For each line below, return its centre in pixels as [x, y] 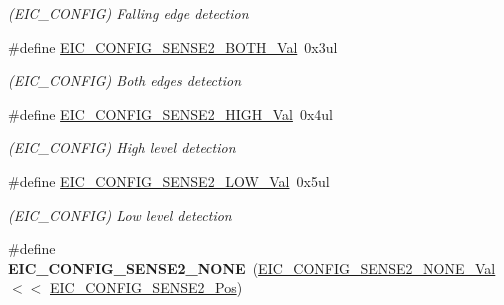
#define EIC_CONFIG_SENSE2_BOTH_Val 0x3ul [173, 46]
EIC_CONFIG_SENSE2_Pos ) [146, 287]
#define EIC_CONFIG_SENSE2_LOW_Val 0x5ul [169, 180]
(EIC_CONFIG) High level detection [122, 147]
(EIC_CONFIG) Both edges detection [125, 80]
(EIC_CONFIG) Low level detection [120, 214]
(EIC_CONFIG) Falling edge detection [128, 13]
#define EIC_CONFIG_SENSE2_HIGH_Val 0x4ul [170, 113]
